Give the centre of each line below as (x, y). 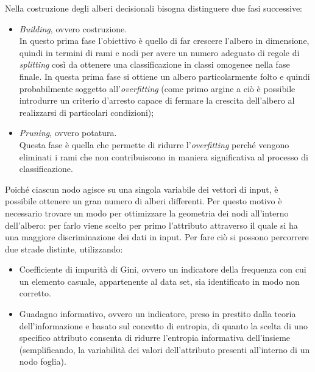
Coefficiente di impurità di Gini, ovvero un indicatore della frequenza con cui (163, 269)
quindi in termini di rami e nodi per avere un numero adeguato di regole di (159, 52)
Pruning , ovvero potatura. (68, 133)
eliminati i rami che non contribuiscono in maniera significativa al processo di (164, 156)
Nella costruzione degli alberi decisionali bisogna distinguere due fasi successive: (154, 8)
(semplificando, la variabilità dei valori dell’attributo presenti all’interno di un (165, 349)
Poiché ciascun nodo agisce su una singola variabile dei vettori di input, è (142, 189)
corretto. (35, 293)
